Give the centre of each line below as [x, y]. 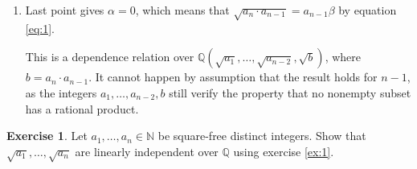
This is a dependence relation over [110, 57]
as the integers [61, 92]
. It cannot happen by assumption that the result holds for [233, 77]
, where [343, 57]
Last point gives [65, 10]
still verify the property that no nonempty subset [290, 92]
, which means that [182, 10]
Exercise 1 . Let [47, 136]
